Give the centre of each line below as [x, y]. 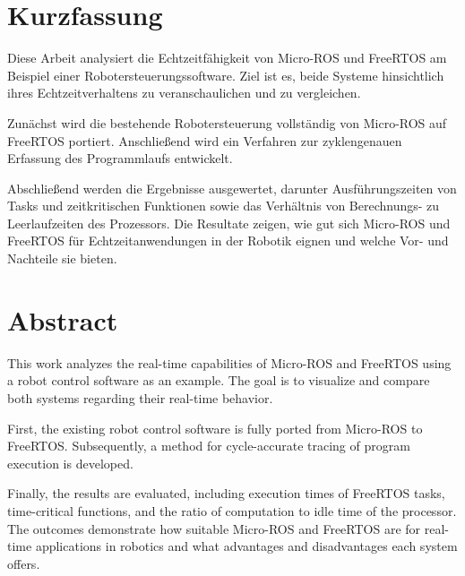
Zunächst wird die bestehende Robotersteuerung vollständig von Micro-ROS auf [227, 122]
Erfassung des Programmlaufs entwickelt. [120, 158]
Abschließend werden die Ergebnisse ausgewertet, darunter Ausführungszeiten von [232, 188]
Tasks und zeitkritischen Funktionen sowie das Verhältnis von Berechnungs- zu [224, 206]
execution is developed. [70, 463]
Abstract [63, 319]
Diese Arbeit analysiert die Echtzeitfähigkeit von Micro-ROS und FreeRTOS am [227, 58]
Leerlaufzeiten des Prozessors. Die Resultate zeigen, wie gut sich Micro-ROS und [229, 223]
